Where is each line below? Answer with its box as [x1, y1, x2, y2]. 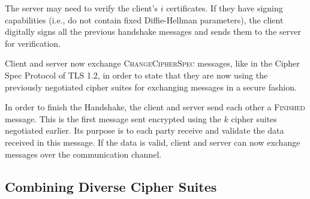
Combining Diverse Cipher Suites [5, 177, 217, 195]
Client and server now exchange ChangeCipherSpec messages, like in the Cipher [5, 57, 300, 70]
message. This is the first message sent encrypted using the [5, 112, 221, 125]
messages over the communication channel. [5, 147, 162, 160]
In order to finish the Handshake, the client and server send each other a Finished [5, 101, 305, 113]
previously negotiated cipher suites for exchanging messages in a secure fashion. [5, 80, 297, 93]
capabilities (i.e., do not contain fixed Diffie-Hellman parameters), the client [5, 13, 284, 26]
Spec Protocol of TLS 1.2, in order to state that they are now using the [5, 68, 268, 81]
